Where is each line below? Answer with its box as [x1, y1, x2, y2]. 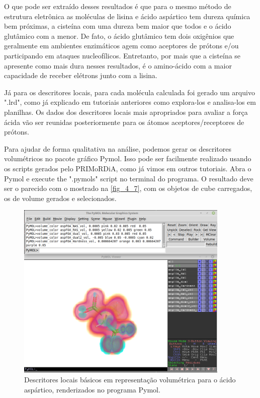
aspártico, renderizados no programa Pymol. [24, 384, 160, 394]
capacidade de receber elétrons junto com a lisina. [4, 70, 157, 81]
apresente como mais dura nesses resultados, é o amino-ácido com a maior [4, 60, 232, 71]
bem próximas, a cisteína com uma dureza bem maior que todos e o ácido [4, 21, 231, 31]
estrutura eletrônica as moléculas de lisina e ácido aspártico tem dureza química [4, 11, 250, 21]
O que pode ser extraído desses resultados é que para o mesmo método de [4, 1, 231, 11]
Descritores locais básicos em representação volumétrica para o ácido [24, 374, 236, 384]
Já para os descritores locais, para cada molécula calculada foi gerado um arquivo [4, 87, 255, 97]
